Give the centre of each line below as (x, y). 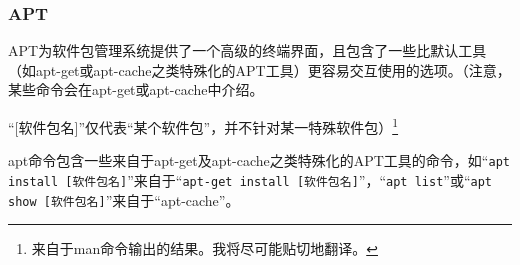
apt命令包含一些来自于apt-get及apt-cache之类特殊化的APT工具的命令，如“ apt (259, 160)
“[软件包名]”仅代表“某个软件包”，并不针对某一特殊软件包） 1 (203, 125)
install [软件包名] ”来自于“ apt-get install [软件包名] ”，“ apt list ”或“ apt (250, 179)
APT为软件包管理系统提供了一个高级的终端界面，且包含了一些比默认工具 (247, 50)
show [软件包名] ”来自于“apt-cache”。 (124, 199)
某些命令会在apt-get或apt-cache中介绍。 (136, 89)
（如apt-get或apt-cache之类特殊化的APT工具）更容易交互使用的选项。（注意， (259, 69)
